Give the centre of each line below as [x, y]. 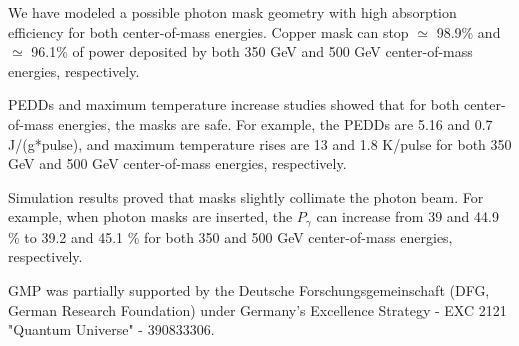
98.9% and [468, 31]
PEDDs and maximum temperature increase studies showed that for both [234, 104]
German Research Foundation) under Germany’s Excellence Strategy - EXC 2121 [257, 309]
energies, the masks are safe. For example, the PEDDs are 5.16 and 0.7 [275, 123]
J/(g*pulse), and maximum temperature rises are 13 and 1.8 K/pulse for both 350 [260, 143]
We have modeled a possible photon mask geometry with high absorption [232, 12]
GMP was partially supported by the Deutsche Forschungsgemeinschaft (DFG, [249, 289]
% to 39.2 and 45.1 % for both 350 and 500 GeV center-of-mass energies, [230, 236]
